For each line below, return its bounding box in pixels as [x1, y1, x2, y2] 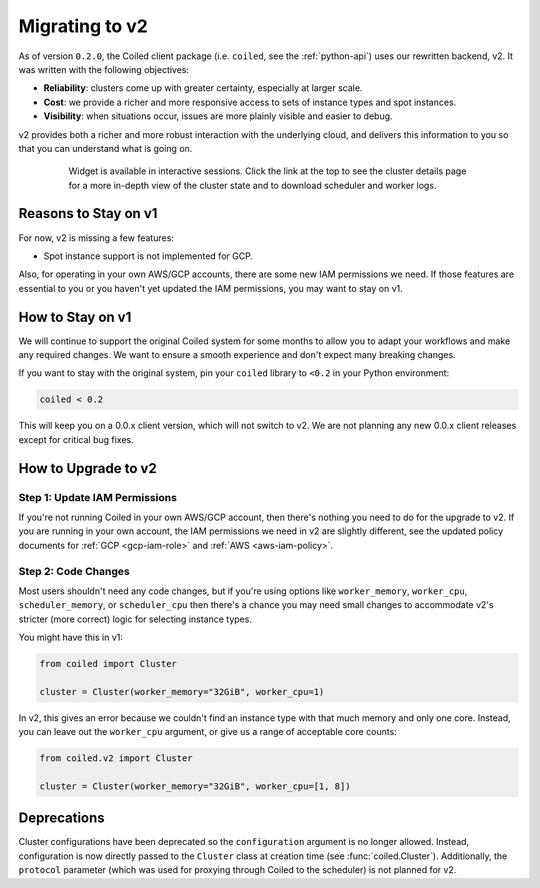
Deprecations [18, 810, 105, 827]
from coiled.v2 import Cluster [39, 753, 194, 764]
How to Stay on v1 [18, 308, 132, 325]
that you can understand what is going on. [18, 142, 193, 154]
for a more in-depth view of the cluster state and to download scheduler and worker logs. [68, 179, 437, 191]
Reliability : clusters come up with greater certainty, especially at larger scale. [43, 82, 363, 94]
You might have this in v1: [18, 631, 124, 644]
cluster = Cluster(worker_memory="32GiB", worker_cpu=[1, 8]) [39, 780, 351, 792]
